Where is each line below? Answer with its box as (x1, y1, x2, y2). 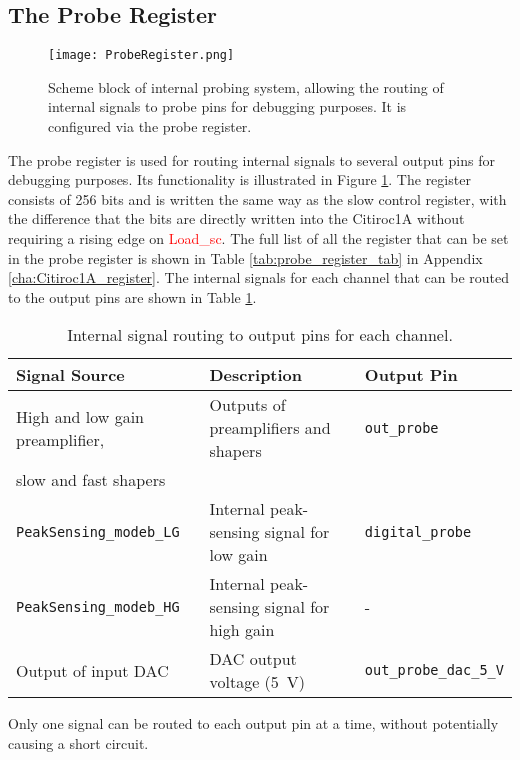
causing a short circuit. (8, 732, 149, 753)
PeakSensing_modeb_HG (16, 598, 180, 615)
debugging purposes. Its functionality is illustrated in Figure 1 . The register (8, 169, 471, 190)
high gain (209, 618, 275, 642)
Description (209, 363, 303, 387)
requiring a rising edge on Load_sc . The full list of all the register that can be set (8, 228, 509, 249)
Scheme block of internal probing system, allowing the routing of (48, 76, 444, 97)
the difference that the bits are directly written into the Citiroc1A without (8, 208, 465, 229)
